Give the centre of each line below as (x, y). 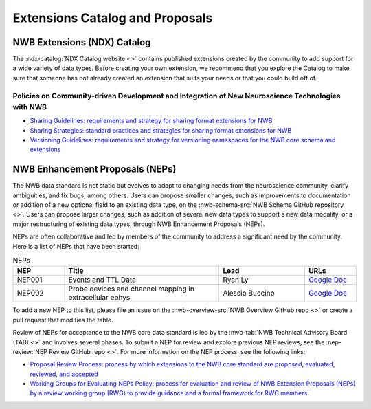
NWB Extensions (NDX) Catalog (82, 42)
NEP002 (30, 294)
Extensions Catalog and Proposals (113, 18)
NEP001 (30, 280)
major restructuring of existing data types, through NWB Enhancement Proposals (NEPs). (139, 224)
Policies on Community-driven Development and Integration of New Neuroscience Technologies (177, 96)
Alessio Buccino (249, 294)
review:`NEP (30, 351)
